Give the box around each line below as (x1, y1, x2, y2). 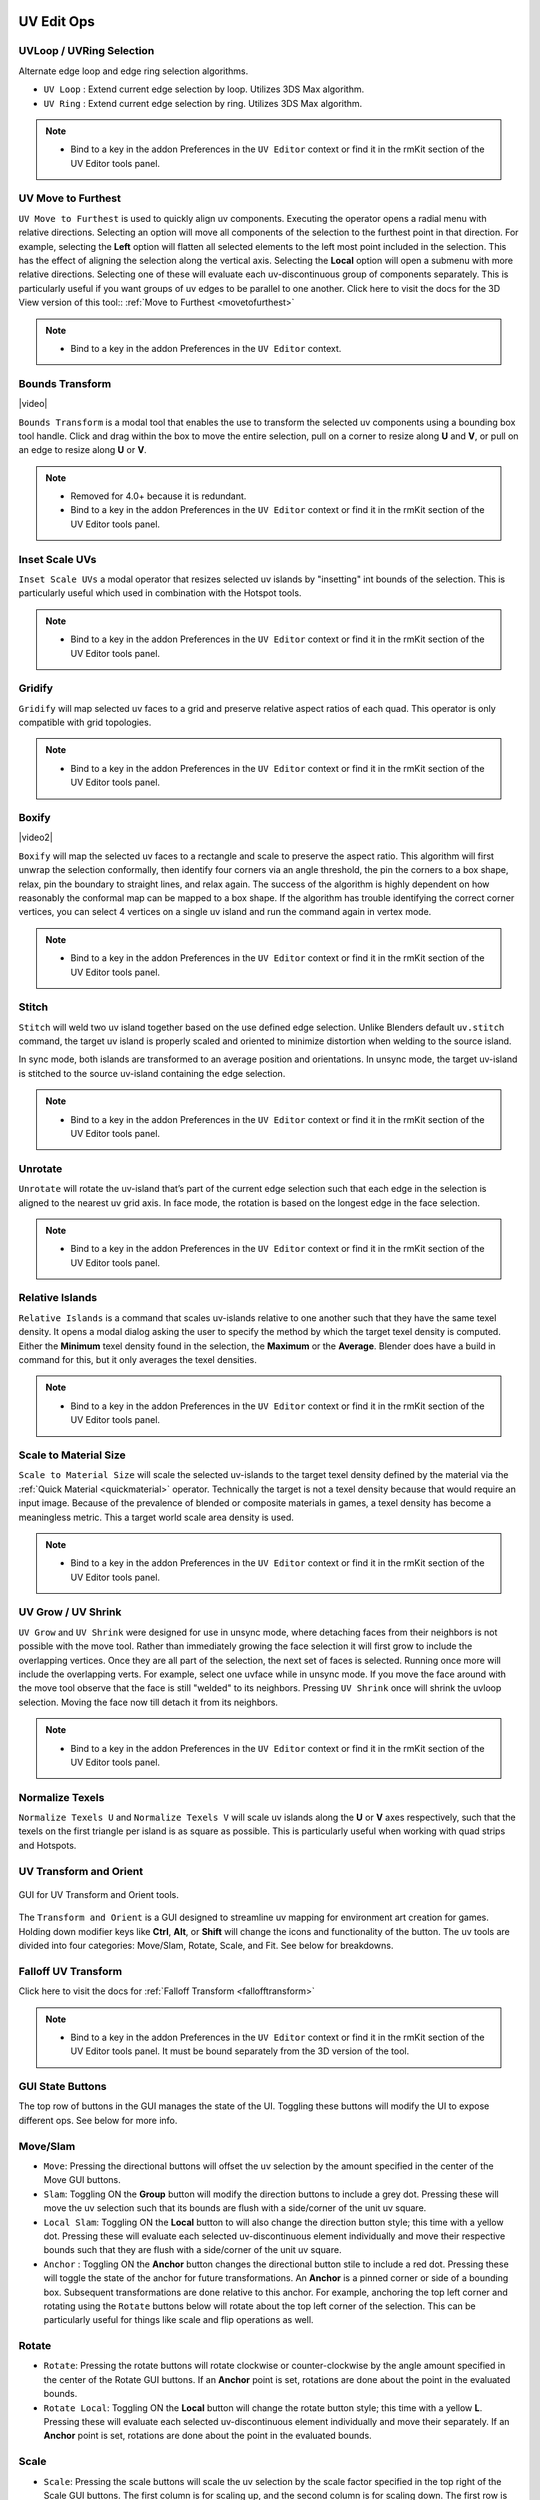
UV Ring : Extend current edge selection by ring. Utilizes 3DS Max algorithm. (43, 97, 363, 109)
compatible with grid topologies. (18, 716, 152, 729)
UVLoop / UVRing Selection (18, 44, 155, 58)
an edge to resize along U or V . (18, 444, 147, 456)
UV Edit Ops (18, 13, 95, 30)
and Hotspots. (18, 1839, 77, 1851)
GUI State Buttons (18, 2080, 107, 2094)
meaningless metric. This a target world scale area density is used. (18, 1511, 295, 1523)
